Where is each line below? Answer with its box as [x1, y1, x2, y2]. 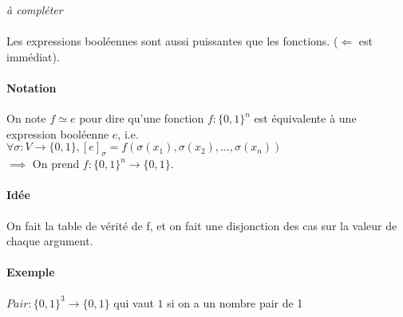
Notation [6, 79, 57, 96]
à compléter [6, 2, 63, 18]
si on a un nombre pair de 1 [167, 294, 303, 311]
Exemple [6, 264, 55, 280]
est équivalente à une [254, 110, 357, 127]
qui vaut [113, 294, 154, 311]
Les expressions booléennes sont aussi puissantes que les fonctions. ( [6, 33, 338, 49]
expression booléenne [6, 125, 109, 142]
